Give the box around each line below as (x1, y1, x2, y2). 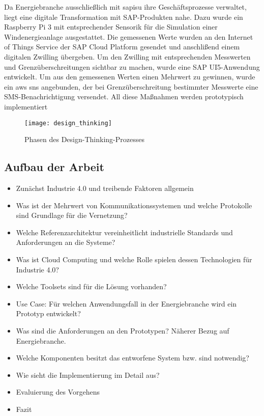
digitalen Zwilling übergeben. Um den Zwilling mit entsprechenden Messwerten (4, 51, 251, 62)
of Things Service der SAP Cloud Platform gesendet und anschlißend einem (4, 41, 240, 52)
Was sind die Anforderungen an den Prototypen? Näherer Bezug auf (16, 325, 229, 336)
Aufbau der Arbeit (4, 159, 104, 175)
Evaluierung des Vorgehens (16, 386, 100, 397)
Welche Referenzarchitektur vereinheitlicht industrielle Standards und (16, 227, 233, 237)
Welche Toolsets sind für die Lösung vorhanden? (16, 281, 167, 292)
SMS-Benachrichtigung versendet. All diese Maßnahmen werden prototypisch (4, 91, 244, 102)
